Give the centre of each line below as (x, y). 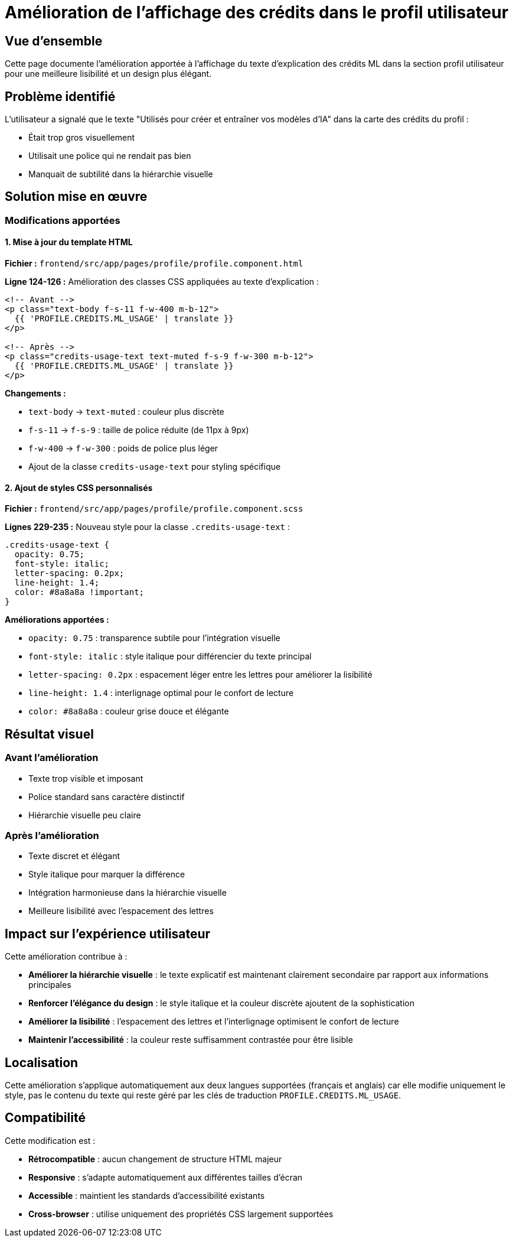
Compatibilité (45, 1118)
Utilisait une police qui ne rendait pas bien (110, 156)
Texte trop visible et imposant (86, 778)
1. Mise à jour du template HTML (69, 242)
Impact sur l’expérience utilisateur (108, 934)
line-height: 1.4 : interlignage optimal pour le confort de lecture (161, 693)
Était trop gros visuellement (82, 138)
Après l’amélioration (52, 835)
